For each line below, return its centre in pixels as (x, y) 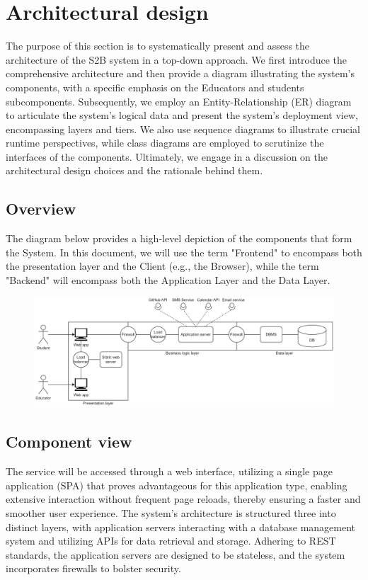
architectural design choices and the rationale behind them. (134, 170)
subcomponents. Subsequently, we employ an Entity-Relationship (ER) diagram (179, 101)
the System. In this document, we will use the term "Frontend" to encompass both (184, 252)
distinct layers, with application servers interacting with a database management (181, 527)
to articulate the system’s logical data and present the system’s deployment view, (182, 115)
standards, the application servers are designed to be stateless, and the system (176, 554)
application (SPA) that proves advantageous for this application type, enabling (177, 485)
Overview (41, 209)
